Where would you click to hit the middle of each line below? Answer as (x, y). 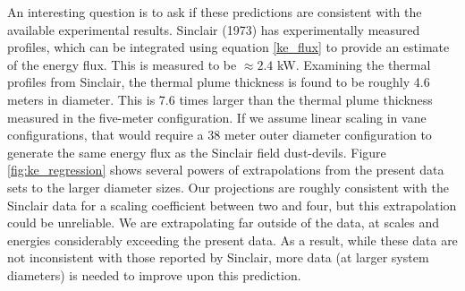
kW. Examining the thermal (354, 64)
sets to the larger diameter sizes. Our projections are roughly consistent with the (228, 187)
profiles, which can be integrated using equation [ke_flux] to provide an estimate (228, 47)
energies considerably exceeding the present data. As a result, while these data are (232, 240)
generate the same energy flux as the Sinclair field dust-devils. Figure (197, 152)
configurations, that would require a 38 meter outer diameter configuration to (220, 135)
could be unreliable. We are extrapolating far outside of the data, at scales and (224, 223)
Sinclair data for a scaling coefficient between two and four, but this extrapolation (232, 205)
